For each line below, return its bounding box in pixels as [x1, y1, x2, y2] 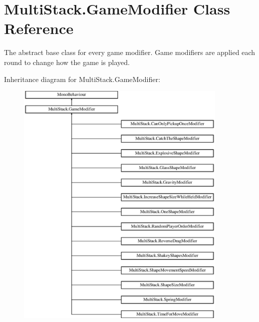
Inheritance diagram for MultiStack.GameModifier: [4, 73, 160, 84]
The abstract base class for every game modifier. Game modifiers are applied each [4, 47, 255, 57]
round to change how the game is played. [4, 56, 130, 67]
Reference [4, 18, 74, 38]
